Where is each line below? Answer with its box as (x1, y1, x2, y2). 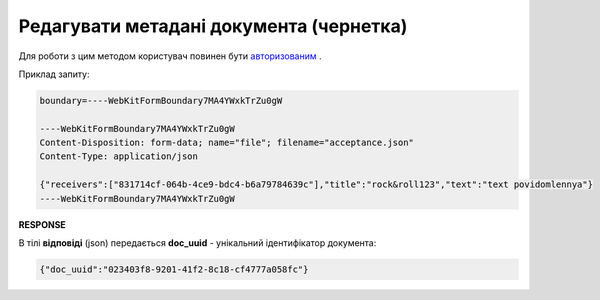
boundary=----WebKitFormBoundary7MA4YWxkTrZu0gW (39, 95, 283, 106)
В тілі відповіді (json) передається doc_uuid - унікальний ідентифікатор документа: (18, 237, 377, 249)
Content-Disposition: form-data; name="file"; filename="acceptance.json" (39, 137, 415, 149)
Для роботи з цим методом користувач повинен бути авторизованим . (18, 50, 322, 62)
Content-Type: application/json (39, 151, 199, 162)
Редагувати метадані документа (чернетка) (18, 15, 408, 37)
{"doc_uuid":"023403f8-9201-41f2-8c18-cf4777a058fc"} (39, 264, 309, 275)
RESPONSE (18, 218, 67, 230)
